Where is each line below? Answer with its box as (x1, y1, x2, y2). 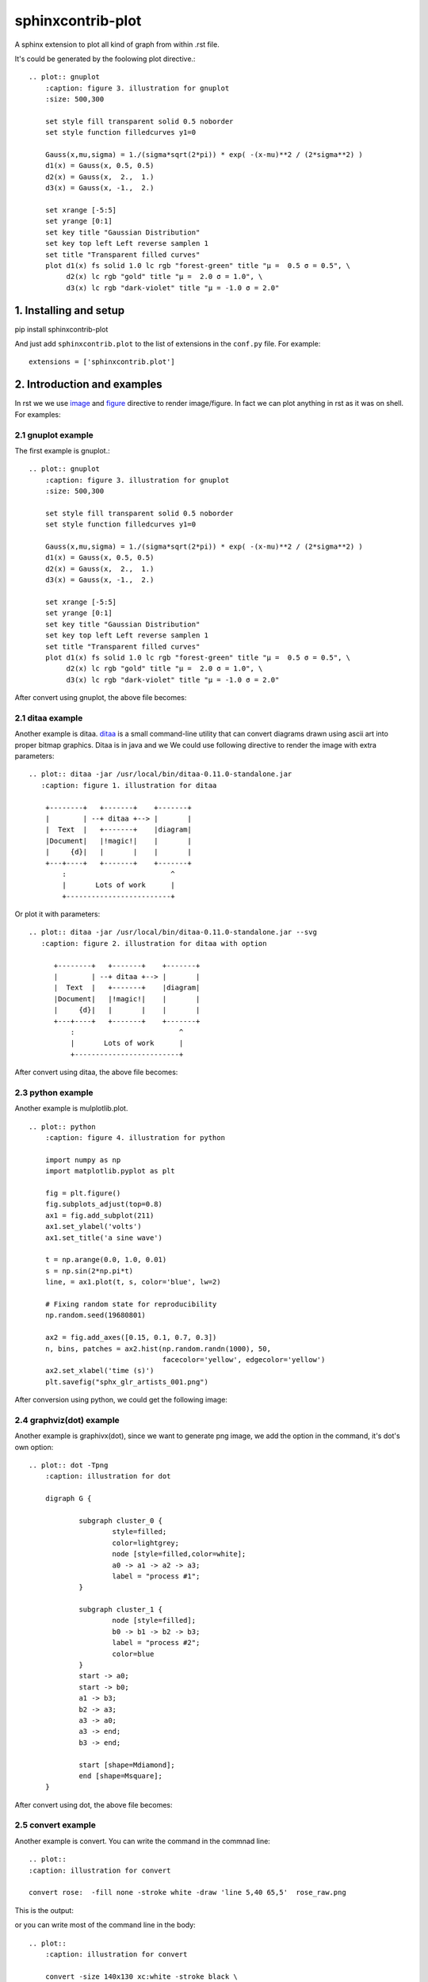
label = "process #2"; (112, 1638, 201, 1647)
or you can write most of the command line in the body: (14, 1920, 196, 1930)
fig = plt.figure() (44, 1189, 121, 1198)
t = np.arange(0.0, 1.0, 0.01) (44, 1255, 167, 1265)
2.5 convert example (14, 1819, 97, 1831)
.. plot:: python (29, 1122, 96, 1131)
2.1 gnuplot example (14, 429, 94, 440)
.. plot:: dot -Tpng (29, 1460, 109, 1470)
